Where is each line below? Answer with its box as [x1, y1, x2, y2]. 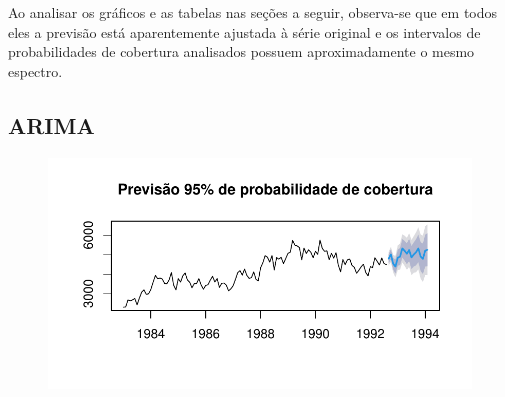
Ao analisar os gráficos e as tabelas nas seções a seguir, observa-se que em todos [8, 2, 498, 22]
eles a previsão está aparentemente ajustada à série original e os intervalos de [8, 21, 481, 42]
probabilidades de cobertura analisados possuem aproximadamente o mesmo [8, 41, 475, 62]
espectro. [8, 60, 63, 81]
